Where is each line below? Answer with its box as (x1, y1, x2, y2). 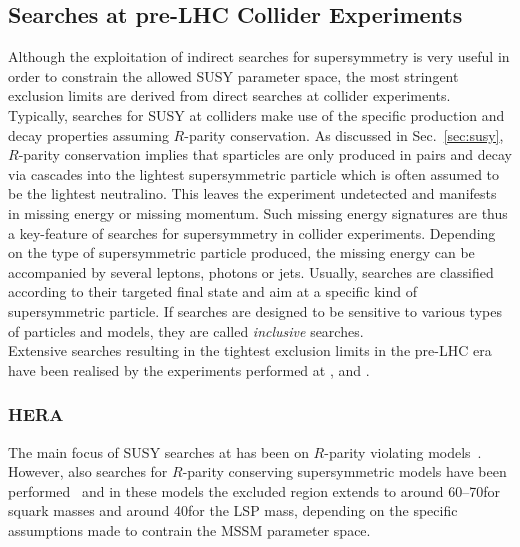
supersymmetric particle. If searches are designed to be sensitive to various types (8, 300, 502, 321)
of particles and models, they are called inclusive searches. (8, 320, 364, 341)
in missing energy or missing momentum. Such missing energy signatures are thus (8, 202, 508, 223)
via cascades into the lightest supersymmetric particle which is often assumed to (8, 163, 500, 184)
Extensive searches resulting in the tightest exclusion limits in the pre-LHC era (8, 340, 492, 361)
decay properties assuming (8, 124, 169, 145)
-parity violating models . (324, 441, 482, 462)
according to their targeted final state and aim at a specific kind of (8, 281, 417, 302)
